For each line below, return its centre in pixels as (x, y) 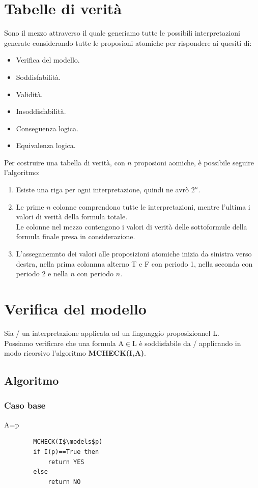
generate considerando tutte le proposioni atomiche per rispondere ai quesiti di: (128, 42)
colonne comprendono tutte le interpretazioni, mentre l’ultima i (152, 206)
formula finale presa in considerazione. (76, 236)
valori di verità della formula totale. (72, 217)
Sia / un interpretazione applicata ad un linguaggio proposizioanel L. (112, 333)
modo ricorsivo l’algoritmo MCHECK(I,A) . (75, 353)
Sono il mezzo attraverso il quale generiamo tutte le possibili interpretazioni (122, 33)
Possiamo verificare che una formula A (64, 343)
